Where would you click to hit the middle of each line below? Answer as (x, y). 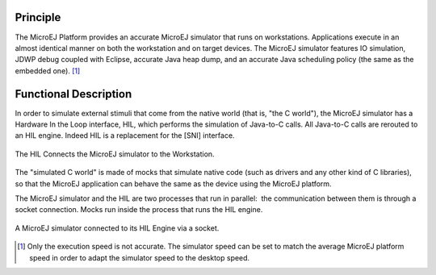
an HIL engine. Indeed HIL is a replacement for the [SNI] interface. (125, 135)
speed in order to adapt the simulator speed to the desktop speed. (140, 257)
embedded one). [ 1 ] (48, 71)
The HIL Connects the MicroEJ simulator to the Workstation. (115, 154)
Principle (38, 17)
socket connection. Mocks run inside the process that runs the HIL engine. (139, 210)
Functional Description (73, 94)
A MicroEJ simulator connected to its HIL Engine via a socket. (117, 228)
